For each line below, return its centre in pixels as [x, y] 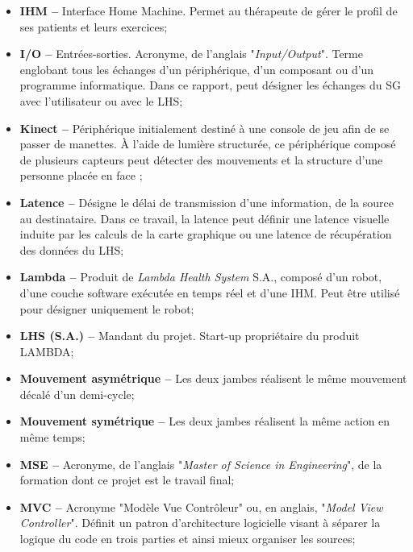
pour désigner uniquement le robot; [107, 308]
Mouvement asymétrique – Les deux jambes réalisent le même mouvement [213, 378]
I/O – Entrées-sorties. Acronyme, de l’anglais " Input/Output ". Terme [191, 54]
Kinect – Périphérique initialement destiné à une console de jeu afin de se [204, 128]
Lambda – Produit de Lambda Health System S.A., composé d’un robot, [201, 277]
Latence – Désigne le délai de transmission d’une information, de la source [206, 202]
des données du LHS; [72, 249]
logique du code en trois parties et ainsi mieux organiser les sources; [188, 539]
